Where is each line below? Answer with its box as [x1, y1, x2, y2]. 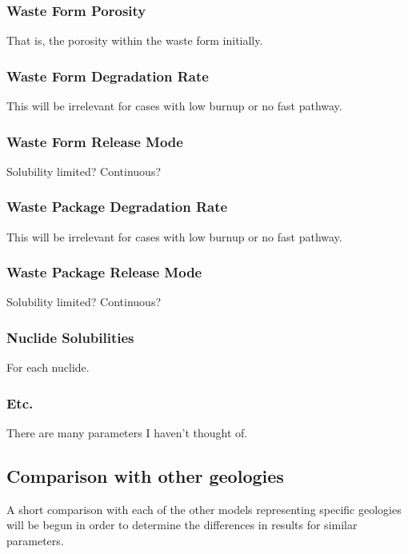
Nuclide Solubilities [6, 327, 134, 347]
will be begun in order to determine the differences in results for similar [6, 516, 358, 533]
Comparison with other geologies [6, 464, 284, 488]
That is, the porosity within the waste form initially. [6, 32, 263, 49]
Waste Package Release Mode [6, 262, 202, 282]
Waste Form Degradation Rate [6, 66, 209, 86]
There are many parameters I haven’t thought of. [6, 424, 248, 441]
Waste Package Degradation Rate [6, 197, 228, 217]
